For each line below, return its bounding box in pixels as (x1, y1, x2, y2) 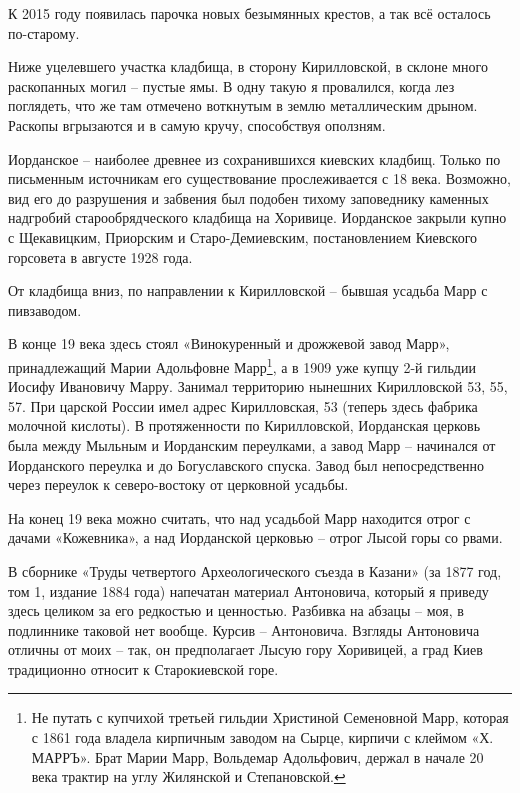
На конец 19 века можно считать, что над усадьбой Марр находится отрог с (8, 507, 471, 528)
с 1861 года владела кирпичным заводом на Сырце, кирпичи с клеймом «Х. (31, 727, 494, 748)
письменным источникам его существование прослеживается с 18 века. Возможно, (8, 168, 511, 189)
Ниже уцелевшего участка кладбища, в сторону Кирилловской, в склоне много (8, 56, 489, 77)
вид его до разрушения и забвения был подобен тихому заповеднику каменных (8, 187, 489, 208)
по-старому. (8, 22, 80, 43)
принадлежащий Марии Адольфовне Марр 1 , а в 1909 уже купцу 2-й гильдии (8, 353, 476, 377)
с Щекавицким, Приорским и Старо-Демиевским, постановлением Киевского (8, 226, 478, 247)
